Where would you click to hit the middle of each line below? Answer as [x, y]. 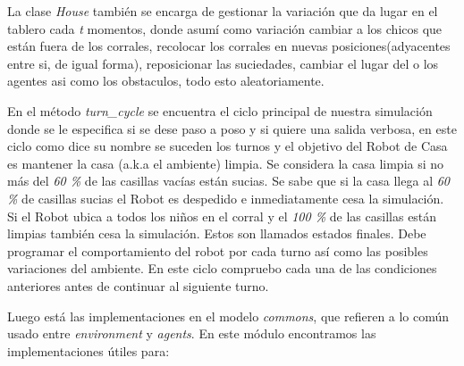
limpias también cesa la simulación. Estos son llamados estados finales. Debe [217, 233]
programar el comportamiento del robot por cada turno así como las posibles [218, 250]
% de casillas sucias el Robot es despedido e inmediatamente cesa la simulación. [226, 198]
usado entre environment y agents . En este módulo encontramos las [192, 333]
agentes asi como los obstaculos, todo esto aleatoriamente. [166, 81]
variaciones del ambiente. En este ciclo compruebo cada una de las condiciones [222, 268]
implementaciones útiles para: [89, 350]
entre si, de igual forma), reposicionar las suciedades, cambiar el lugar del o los [223, 63]
